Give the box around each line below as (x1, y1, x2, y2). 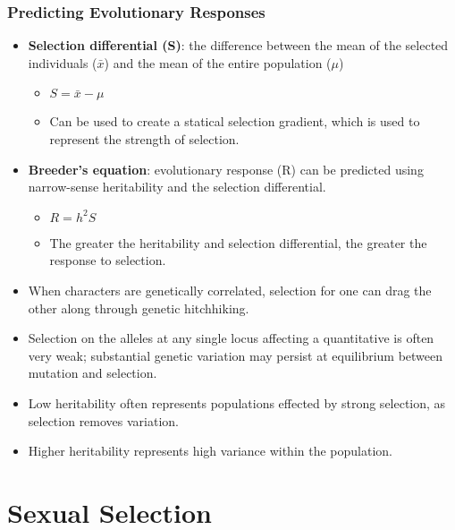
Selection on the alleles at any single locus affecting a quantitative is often (28, 329, 434, 347)
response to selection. (49, 251, 166, 269)
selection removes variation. (28, 411, 180, 430)
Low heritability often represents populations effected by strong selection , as (28, 393, 446, 412)
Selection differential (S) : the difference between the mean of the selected (28, 36, 449, 55)
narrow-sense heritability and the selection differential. (28, 177, 326, 196)
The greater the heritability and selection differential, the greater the (49, 233, 427, 252)
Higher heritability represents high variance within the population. (28, 441, 393, 460)
